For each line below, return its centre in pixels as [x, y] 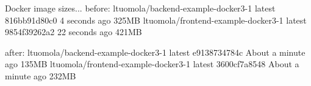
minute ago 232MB [41, 75]
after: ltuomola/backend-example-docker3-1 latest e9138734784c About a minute [155, 52]
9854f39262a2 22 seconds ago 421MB [73, 32]
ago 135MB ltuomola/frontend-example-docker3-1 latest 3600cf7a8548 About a [152, 64]
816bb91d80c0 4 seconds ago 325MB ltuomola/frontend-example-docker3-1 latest [156, 20]
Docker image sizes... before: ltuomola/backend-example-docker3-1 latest [140, 8]
